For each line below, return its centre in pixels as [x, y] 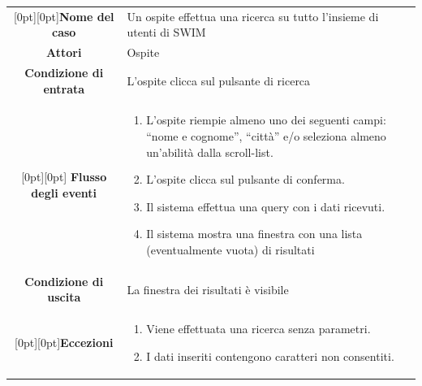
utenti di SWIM [166, 32]
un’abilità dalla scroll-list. [210, 152]
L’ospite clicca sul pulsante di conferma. [245, 179]
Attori [64, 52]
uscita [64, 297]
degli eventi [64, 193]
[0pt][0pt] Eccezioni [64, 343]
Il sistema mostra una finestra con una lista [254, 234]
